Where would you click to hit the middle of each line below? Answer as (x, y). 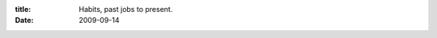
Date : (24, 21)
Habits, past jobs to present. (126, 9)
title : (23, 9)
